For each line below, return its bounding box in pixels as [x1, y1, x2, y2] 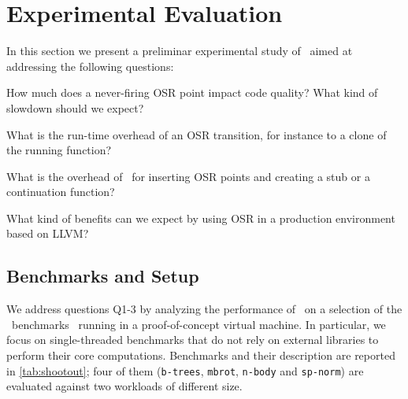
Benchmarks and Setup [6, 264, 199, 288]
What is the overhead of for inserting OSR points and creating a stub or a [6, 168, 370, 184]
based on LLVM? [6, 225, 89, 242]
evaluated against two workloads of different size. [6, 378, 243, 394]
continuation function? [6, 183, 115, 200]
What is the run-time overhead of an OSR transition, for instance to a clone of [6, 126, 387, 142]
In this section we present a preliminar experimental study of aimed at [6, 42, 353, 59]
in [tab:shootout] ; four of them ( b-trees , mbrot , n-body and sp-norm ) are [6, 362, 364, 379]
